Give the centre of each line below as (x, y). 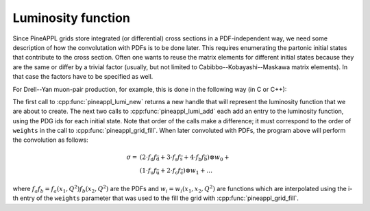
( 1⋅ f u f (148, 171)
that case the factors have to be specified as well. (83, 77)
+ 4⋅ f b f (194, 158)
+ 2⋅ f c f (170, 171)
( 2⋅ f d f (148, 158)
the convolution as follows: (50, 140)
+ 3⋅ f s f (170, 158)
